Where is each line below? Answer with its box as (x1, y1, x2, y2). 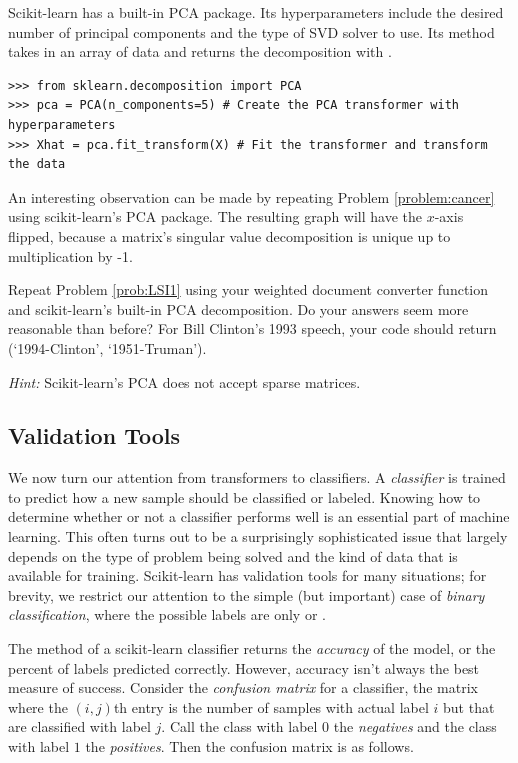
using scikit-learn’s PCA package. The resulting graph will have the (8, 206, 423, 227)
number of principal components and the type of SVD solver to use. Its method (8, 21, 495, 42)
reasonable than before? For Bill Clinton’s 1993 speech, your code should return (8, 318, 497, 339)
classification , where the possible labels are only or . (8, 604, 326, 625)
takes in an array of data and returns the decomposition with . (8, 41, 392, 62)
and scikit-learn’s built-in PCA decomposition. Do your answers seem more (8, 298, 469, 319)
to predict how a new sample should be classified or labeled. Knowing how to (8, 486, 481, 507)
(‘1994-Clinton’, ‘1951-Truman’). (8, 337, 207, 358)
